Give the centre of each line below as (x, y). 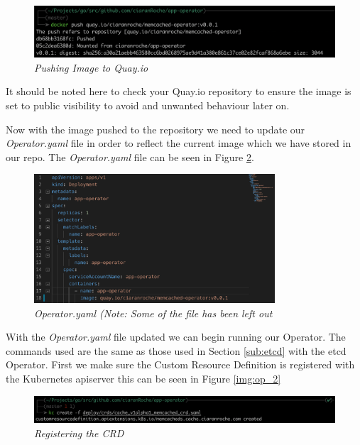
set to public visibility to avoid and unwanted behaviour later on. (148, 105)
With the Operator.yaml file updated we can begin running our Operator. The (176, 337)
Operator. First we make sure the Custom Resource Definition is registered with (180, 364)
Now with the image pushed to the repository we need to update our (156, 129)
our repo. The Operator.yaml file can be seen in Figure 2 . (130, 156)
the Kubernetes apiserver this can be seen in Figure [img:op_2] (143, 378)
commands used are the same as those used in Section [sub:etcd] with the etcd (176, 350)
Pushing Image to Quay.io (91, 67)
